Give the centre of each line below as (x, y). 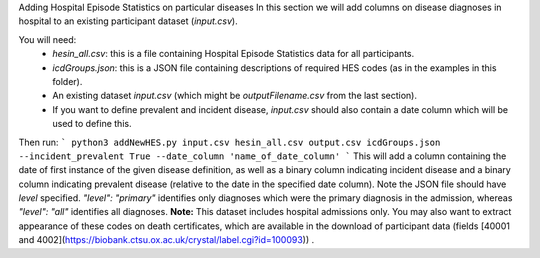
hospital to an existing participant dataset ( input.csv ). (128, 21)
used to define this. (92, 124)
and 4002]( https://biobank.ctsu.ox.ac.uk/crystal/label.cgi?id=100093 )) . (166, 240)
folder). (67, 81)
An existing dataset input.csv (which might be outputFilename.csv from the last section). (234, 96)
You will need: (47, 39)
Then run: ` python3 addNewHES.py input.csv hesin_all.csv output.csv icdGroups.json (229, 142)
